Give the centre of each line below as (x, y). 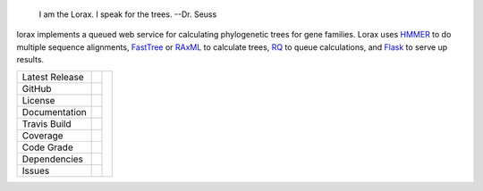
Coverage (42, 136)
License (38, 100)
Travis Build (47, 123)
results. (30, 60)
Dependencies (53, 159)
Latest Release (53, 77)
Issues (36, 170)
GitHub (37, 88)
